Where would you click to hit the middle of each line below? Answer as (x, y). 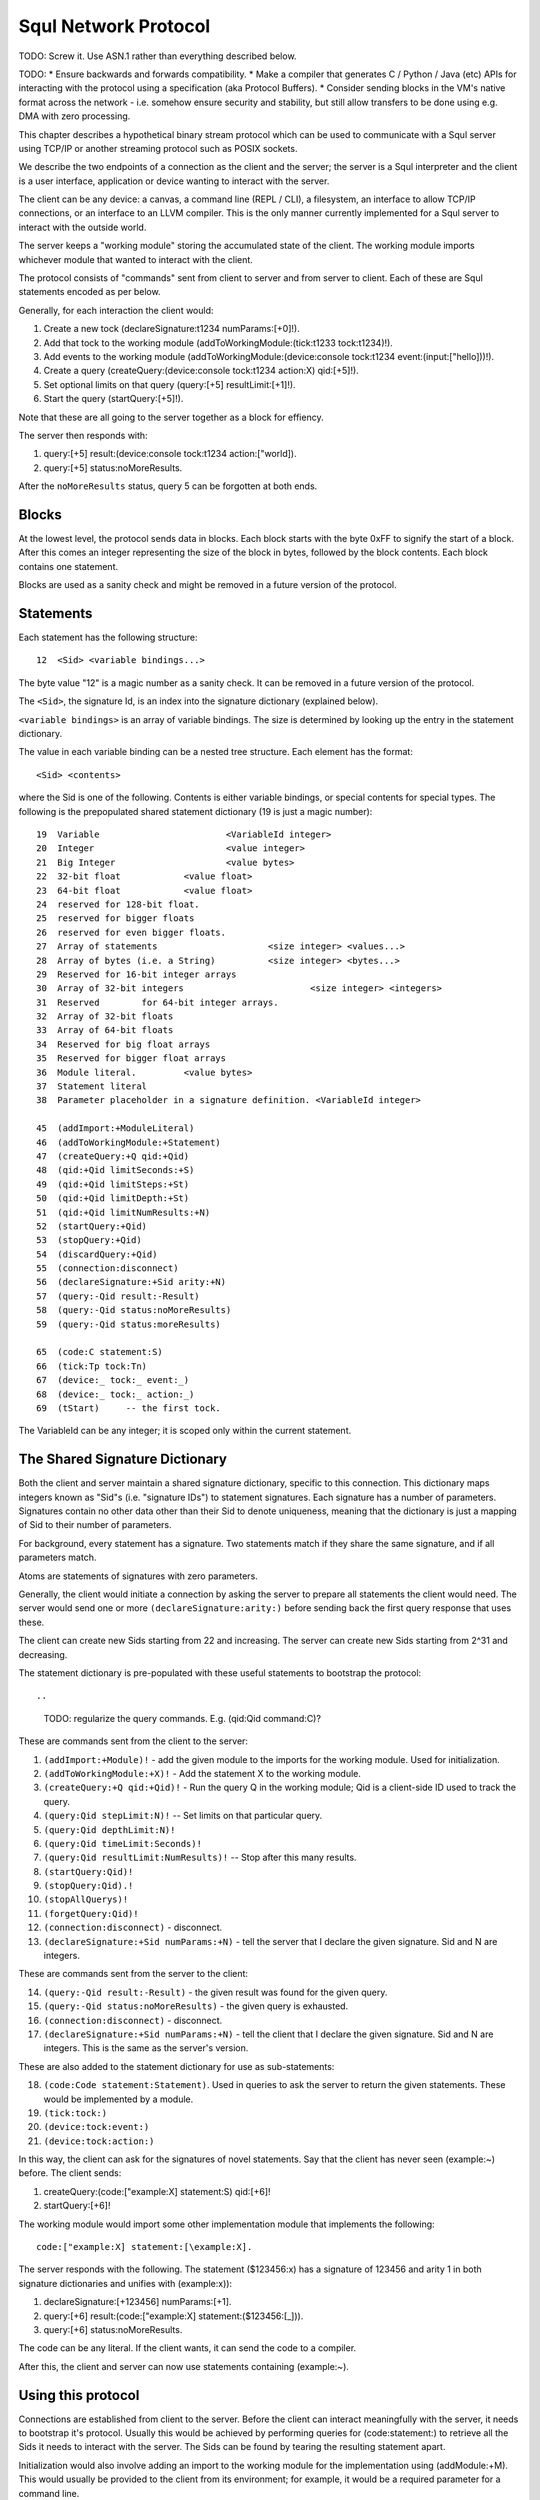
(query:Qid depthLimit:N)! (109, 1829)
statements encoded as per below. (89, 292)
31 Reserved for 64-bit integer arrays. (157, 1002)
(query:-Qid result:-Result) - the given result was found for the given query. (215, 1992)
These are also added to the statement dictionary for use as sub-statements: (176, 2066)
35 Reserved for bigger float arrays (131, 1058)
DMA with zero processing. (74, 116)
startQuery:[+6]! (77, 2206)
